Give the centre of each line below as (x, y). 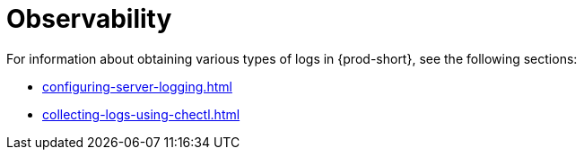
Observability (89, 19)
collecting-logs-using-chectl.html (141, 114)
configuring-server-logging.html (137, 86)
